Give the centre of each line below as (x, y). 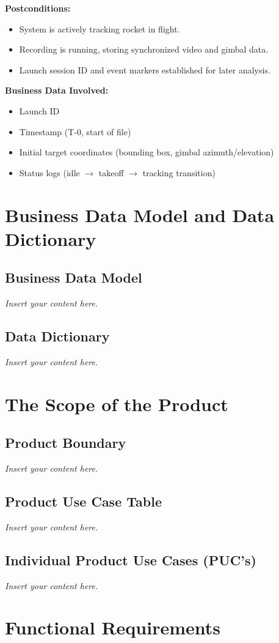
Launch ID (39, 110)
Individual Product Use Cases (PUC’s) (131, 559)
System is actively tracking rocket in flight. (100, 28)
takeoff (111, 172)
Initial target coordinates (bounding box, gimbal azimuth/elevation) (147, 152)
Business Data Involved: (57, 90)
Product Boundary (66, 443)
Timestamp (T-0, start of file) (75, 131)
